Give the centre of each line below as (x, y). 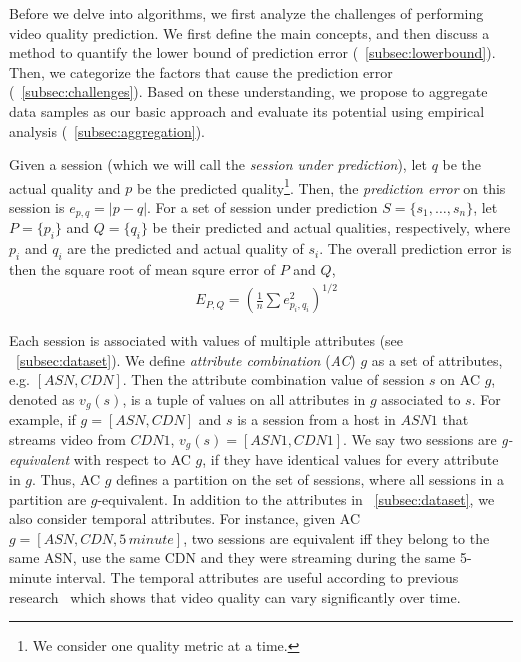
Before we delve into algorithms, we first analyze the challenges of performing (246, 13)
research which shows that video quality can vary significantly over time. (235, 596)
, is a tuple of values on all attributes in (244, 398)
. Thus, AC (66, 479)
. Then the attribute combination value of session (273, 379)
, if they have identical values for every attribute (350, 459)
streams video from (67, 439)
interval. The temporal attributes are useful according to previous (257, 577)
